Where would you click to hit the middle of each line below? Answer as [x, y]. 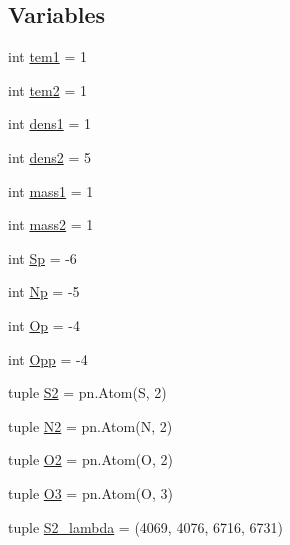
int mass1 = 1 [51, 190]
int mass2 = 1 [51, 224]
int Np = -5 [44, 291]
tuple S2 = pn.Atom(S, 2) [87, 392]
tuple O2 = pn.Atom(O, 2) [90, 459]
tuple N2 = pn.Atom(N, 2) [90, 425]
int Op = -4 [44, 324]
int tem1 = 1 [47, 56]
